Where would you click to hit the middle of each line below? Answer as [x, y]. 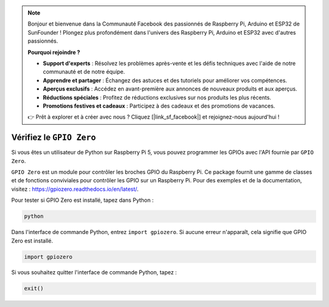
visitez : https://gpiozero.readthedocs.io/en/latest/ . [75, 189]
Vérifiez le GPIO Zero [54, 138]
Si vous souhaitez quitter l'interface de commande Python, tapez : [94, 272]
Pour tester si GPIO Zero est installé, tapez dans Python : [83, 200]
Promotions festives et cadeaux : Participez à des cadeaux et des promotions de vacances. [159, 106]
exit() [34, 288]
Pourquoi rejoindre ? [54, 52]
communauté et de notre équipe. [84, 72]
